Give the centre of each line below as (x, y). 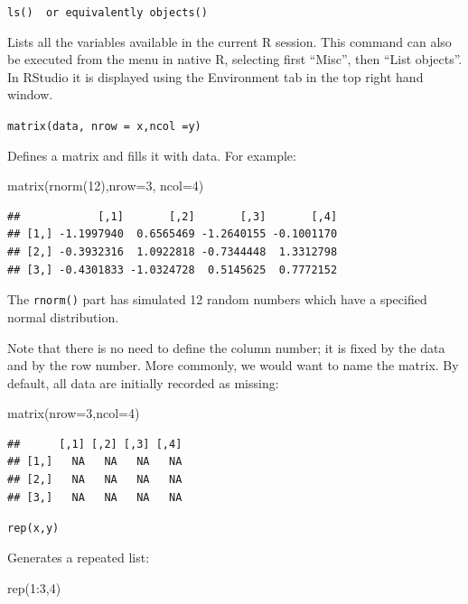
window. (30, 94)
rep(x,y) (33, 529)
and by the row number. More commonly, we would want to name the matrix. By (233, 365)
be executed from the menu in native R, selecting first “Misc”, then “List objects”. (235, 59)
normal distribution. (63, 316)
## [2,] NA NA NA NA (95, 480)
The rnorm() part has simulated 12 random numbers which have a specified (217, 299)
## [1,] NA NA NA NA (95, 462)
